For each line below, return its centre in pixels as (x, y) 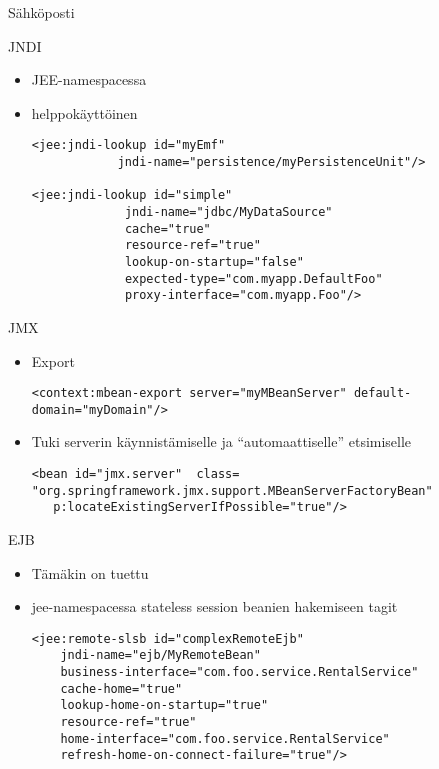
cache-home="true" (121, 688)
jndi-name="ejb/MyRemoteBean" (160, 655)
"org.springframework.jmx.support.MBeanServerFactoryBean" (232, 490)
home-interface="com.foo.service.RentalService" (225, 738)
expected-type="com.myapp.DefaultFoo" (253, 278)
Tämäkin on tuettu (90, 572)
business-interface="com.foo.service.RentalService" (239, 672)
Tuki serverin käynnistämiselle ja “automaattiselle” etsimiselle (221, 441)
